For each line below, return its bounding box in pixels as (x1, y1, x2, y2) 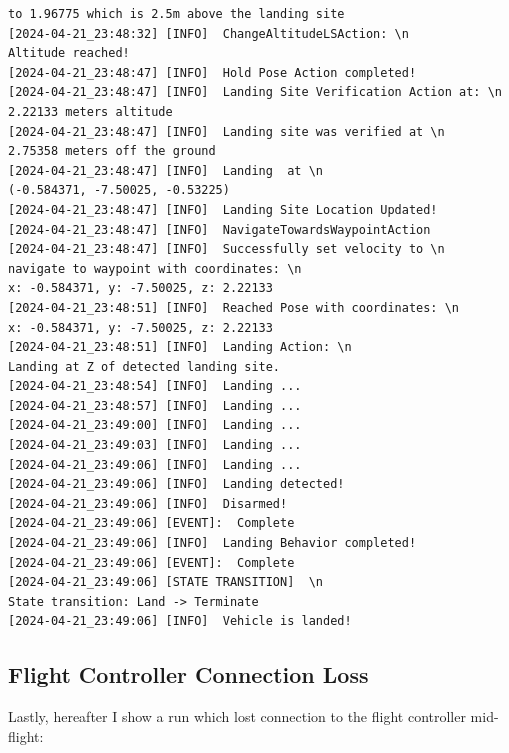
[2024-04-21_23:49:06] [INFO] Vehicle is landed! (8, 614, 352, 629)
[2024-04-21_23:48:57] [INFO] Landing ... (8, 398, 302, 413)
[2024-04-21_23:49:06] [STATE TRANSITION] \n (8, 575, 323, 590)
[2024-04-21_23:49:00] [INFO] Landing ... (8, 418, 302, 433)
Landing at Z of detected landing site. (8, 359, 281, 374)
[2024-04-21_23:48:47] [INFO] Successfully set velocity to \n (8, 242, 445, 257)
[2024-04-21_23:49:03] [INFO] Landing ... (8, 438, 302, 453)
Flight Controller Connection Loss (8, 659, 369, 690)
